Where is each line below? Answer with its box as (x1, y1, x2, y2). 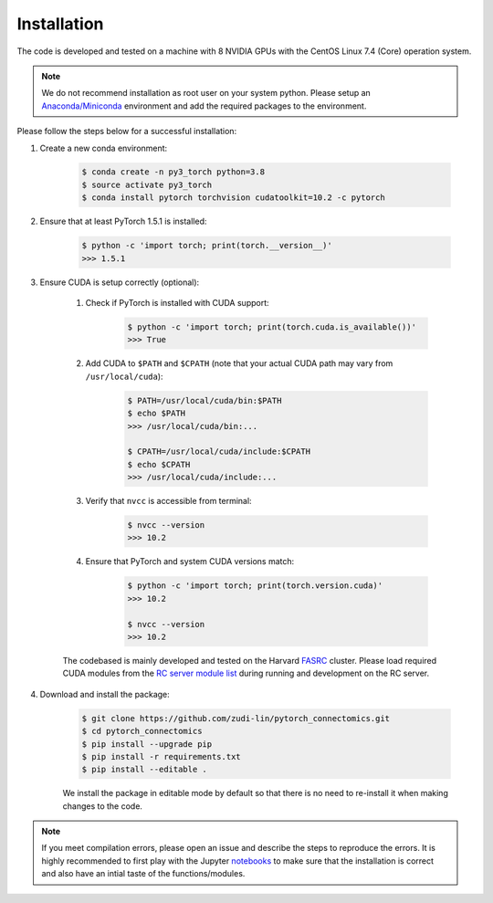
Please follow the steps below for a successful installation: (16, 126, 237, 137)
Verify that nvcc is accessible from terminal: (85, 496, 252, 507)
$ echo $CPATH (127, 459, 191, 469)
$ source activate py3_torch (81, 179, 213, 190)
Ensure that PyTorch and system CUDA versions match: (85, 556, 295, 567)
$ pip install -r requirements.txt (81, 751, 241, 761)
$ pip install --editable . (81, 764, 207, 775)
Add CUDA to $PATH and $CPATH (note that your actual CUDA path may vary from (85, 358, 393, 369)
